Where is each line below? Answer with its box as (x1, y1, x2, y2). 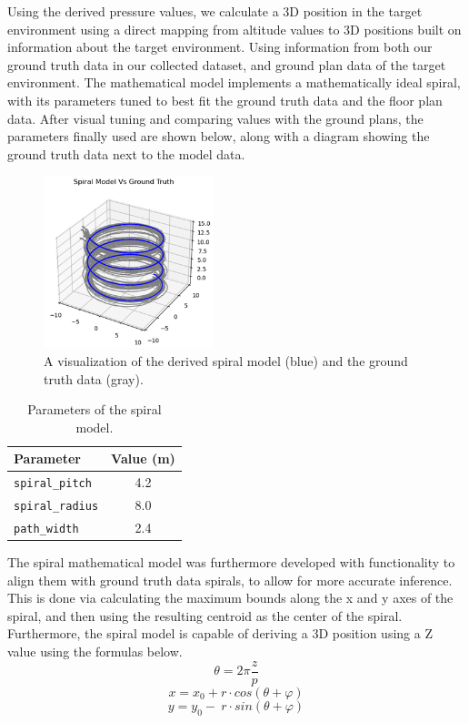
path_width (14, 522, 79, 535)
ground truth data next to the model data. (7, 144, 245, 163)
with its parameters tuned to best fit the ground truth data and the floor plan (7, 90, 443, 109)
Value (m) (111, 449, 175, 468)
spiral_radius (14, 500, 99, 514)
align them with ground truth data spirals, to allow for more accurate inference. (7, 570, 453, 589)
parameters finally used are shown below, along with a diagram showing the (7, 127, 430, 146)
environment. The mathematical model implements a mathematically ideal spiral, (7, 73, 461, 92)
